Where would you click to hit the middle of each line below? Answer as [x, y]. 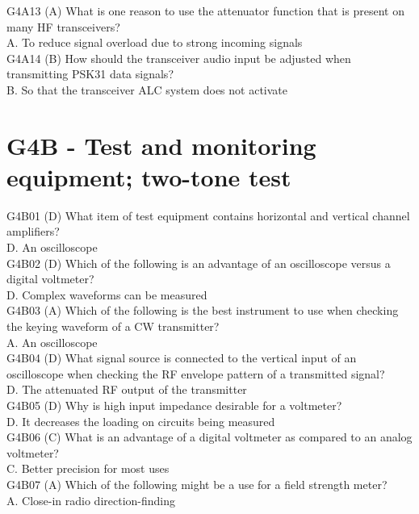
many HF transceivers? [63, 26]
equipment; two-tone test [149, 176]
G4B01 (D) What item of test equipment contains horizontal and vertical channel [208, 215]
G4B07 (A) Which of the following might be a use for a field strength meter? [197, 484]
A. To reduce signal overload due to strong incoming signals [155, 42]
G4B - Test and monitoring [161, 145]
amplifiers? [33, 231]
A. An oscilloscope [52, 342]
